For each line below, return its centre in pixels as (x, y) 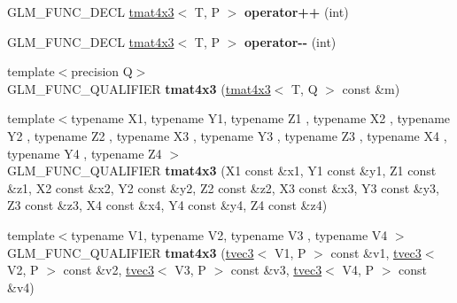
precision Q (102, 71)
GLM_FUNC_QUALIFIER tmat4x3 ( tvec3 (131, 252)
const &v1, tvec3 (376, 252)
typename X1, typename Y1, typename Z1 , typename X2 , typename (261, 118)
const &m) (371, 88)
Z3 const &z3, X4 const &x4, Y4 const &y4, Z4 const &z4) (167, 205)
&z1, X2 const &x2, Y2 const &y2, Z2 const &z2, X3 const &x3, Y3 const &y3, (223, 187)
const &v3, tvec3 (276, 270)
